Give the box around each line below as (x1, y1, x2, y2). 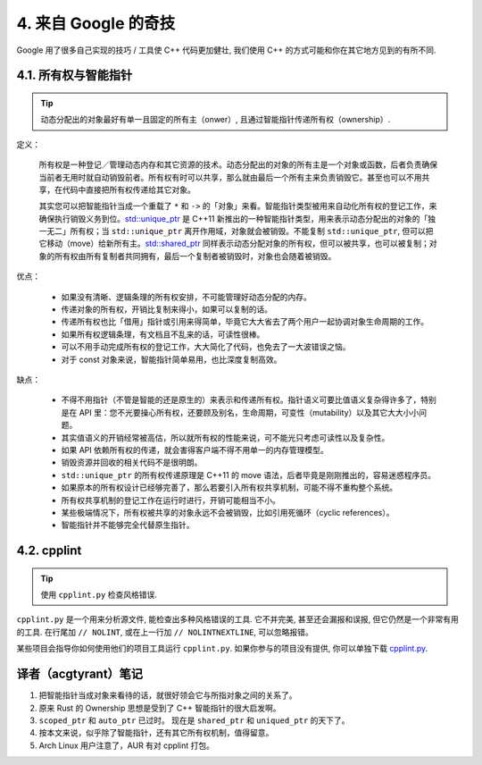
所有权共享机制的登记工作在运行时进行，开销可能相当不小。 (61, 494, 280, 505)
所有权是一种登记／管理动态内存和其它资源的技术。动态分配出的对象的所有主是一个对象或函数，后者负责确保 (38, 159, 437, 170)
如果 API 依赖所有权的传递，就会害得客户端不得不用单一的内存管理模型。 (61, 444, 329, 455)
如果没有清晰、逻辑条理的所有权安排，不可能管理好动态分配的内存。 (61, 291, 312, 302)
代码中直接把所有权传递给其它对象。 (62, 184, 195, 195)
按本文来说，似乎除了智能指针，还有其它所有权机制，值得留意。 (38, 727, 274, 738)
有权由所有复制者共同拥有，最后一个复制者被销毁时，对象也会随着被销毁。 (62, 250, 337, 261)
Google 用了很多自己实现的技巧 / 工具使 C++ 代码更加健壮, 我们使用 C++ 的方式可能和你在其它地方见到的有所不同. (16, 45, 436, 55)
